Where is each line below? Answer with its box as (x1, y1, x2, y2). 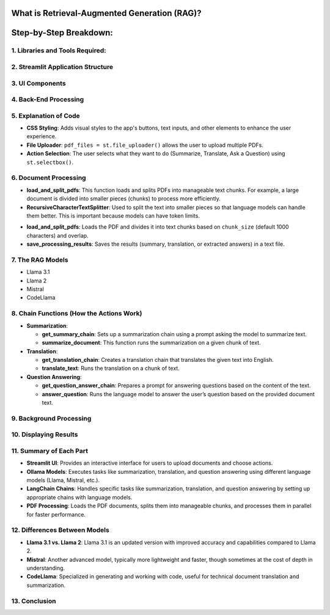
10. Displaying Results (11, 430, 78, 439)
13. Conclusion (11, 597, 56, 605)
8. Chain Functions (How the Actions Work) (11, 309, 142, 318)
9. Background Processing (11, 414, 92, 422)
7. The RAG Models (11, 256, 68, 264)
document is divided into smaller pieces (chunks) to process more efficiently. (26, 195, 221, 202)
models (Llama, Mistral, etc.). (26, 477, 100, 484)
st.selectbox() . (26, 158, 74, 166)
